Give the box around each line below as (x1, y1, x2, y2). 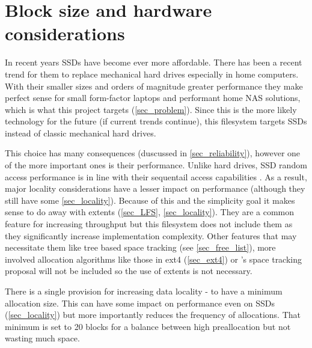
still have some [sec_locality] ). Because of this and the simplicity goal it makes (5, 194, 295, 206)
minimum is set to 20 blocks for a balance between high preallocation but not (5, 320, 291, 332)
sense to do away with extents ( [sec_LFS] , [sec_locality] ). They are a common (5, 206, 295, 218)
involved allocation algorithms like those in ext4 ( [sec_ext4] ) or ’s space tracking (5, 252, 302, 265)
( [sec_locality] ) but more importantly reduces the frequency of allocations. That (5, 308, 301, 321)
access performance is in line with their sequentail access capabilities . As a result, (5, 170, 307, 183)
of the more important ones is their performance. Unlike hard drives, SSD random (5, 159, 307, 171)
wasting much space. (5, 332, 80, 344)
